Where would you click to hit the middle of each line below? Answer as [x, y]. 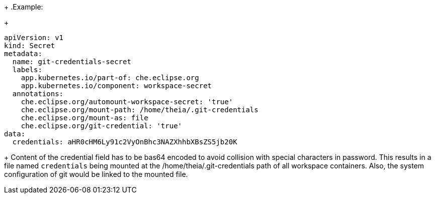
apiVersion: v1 [34, 38]
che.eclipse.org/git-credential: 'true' [102, 126]
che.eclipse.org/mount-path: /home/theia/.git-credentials [140, 110]
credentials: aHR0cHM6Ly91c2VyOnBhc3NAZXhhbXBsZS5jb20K [125, 142]
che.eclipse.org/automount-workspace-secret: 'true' [127, 102]
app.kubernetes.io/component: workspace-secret [116, 86]
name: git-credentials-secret [72, 62]
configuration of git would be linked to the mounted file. [96, 174]
